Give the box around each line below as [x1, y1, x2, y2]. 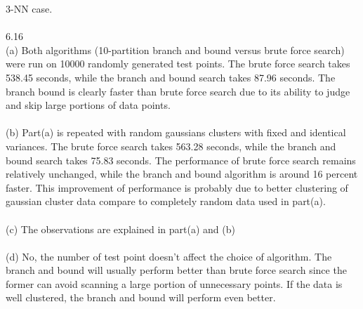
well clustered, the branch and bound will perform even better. [6, 290, 276, 305]
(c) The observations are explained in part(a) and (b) [6, 221, 235, 236]
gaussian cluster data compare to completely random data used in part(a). [6, 194, 326, 209]
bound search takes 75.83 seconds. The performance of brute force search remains [6, 152, 356, 167]
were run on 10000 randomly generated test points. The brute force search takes [6, 56, 350, 71]
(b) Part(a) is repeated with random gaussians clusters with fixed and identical [6, 125, 346, 140]
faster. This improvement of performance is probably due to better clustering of [6, 180, 348, 195]
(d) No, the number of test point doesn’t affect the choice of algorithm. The [6, 249, 332, 263]
